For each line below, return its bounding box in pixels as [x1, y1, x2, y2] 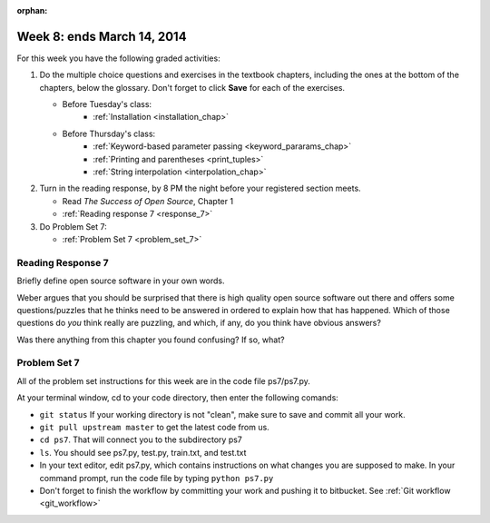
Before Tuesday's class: [62, 99, 152, 110]
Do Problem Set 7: [39, 221, 108, 232]
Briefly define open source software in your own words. [16, 275, 226, 286]
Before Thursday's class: [62, 128, 156, 139]
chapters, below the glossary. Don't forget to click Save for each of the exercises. [39, 82, 345, 93]
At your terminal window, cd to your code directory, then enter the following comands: [16, 392, 339, 403]
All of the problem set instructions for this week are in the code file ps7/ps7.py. [16, 375, 310, 386]
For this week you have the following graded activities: [16, 53, 221, 64]
